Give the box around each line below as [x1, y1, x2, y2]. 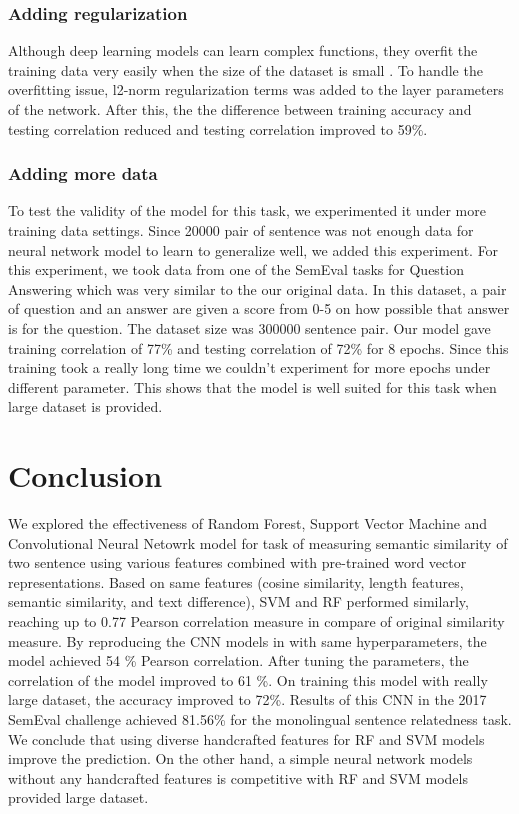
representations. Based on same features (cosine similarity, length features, [8, 571, 464, 592]
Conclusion [8, 455, 163, 496]
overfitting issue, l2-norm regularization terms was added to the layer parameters [8, 79, 504, 100]
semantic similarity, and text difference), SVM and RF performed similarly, [8, 591, 469, 612]
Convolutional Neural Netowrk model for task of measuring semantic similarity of [8, 532, 508, 553]
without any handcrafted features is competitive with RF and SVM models [8, 767, 468, 788]
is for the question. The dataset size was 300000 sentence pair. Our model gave [8, 317, 491, 338]
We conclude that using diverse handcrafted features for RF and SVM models [8, 728, 485, 749]
